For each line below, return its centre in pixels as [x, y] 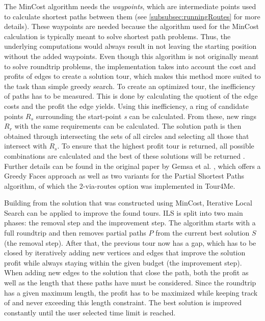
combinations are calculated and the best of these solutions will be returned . [125, 155]
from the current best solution [203, 233]
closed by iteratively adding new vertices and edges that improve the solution [125, 253]
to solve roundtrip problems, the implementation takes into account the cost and [130, 66]
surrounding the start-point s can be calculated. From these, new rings [146, 116]
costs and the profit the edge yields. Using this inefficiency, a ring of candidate [126, 106]
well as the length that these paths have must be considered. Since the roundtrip [130, 283]
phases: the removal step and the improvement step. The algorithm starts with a [130, 223]
